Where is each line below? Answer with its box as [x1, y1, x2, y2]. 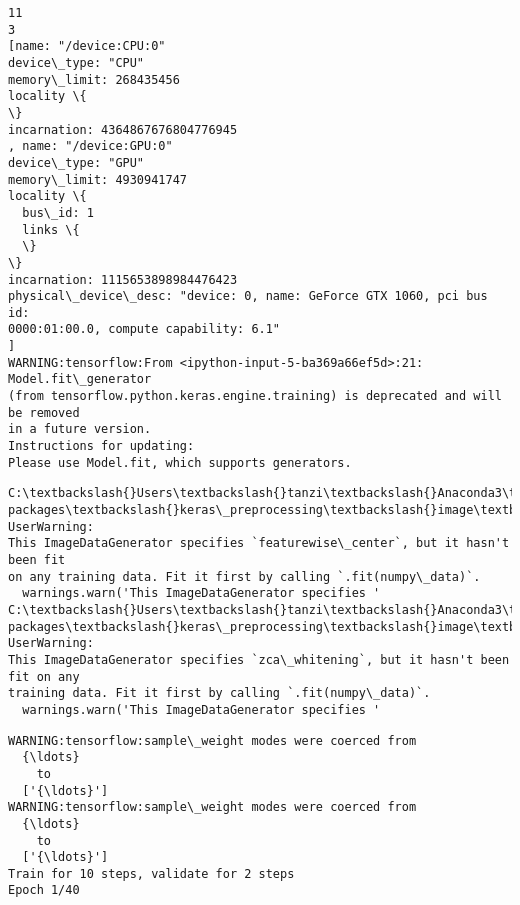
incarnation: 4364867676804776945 [8, 122, 238, 137]
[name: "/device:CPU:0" [8, 39, 166, 54]
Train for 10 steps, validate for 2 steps [8, 866, 295, 881]
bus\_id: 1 [22, 205, 94, 220]
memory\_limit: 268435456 [8, 72, 180, 87]
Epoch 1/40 [8, 883, 80, 898]
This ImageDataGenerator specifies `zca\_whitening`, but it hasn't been [8, 652, 510, 667]
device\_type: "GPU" [8, 155, 145, 170]
